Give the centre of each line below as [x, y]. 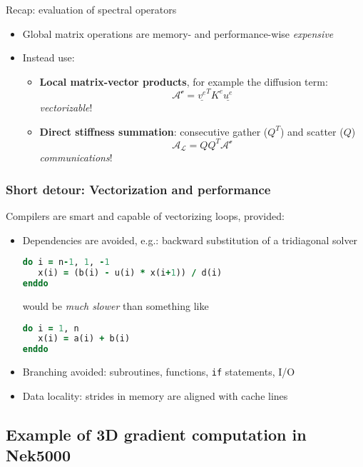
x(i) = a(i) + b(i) [84, 339]
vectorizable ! [66, 107]
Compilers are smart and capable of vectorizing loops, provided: [145, 216]
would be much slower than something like [116, 305]
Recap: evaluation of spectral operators [91, 9]
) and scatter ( [312, 131]
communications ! [76, 157]
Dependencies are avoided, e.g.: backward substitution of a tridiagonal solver [190, 240]
